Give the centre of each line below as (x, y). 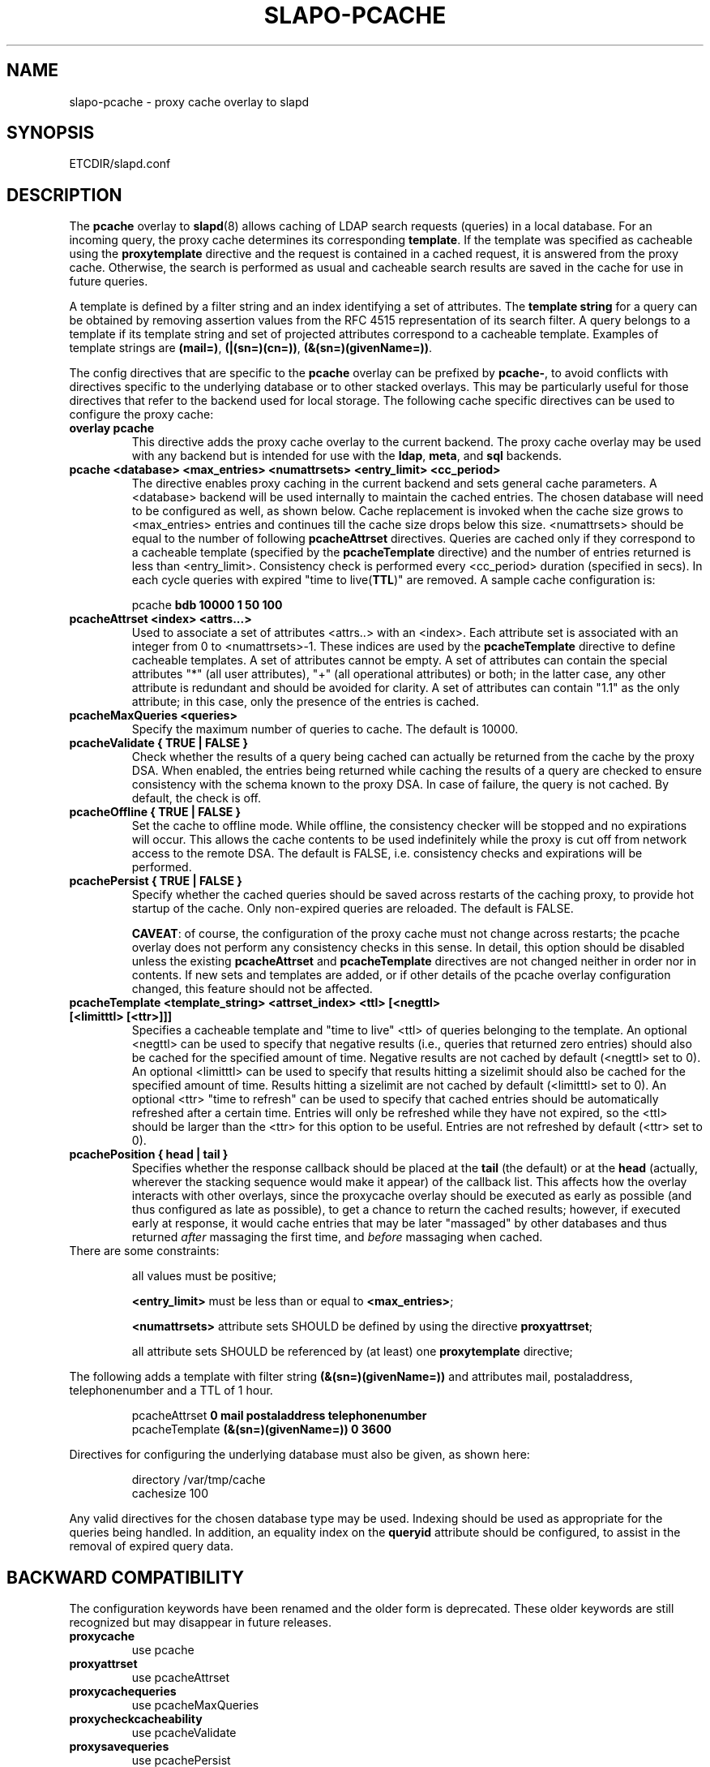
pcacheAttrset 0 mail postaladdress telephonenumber (279, 1416)
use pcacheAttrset (181, 1678)
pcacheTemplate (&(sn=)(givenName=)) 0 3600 (261, 1430)
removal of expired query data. (151, 1546)
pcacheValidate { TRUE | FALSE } (158, 743)
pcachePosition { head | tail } (149, 1154)
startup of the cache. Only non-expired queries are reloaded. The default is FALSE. (353, 909)
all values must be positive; (204, 1276)
